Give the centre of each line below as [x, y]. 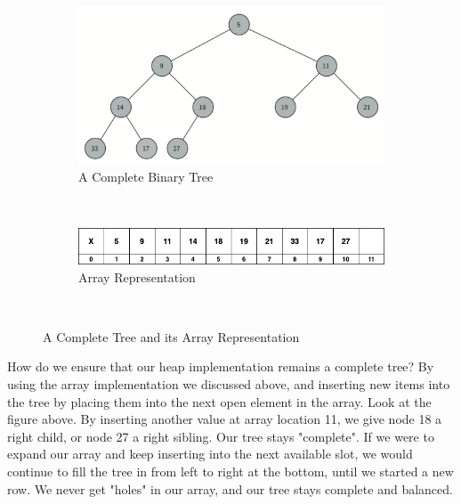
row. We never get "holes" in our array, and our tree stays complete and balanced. [230, 488]
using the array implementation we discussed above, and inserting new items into [229, 383]
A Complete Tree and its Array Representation [171, 336]
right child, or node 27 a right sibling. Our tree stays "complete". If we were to [221, 436]
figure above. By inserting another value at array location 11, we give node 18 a [225, 419]
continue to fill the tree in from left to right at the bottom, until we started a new [230, 471]
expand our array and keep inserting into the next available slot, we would [210, 454]
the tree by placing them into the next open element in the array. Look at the [219, 401]
